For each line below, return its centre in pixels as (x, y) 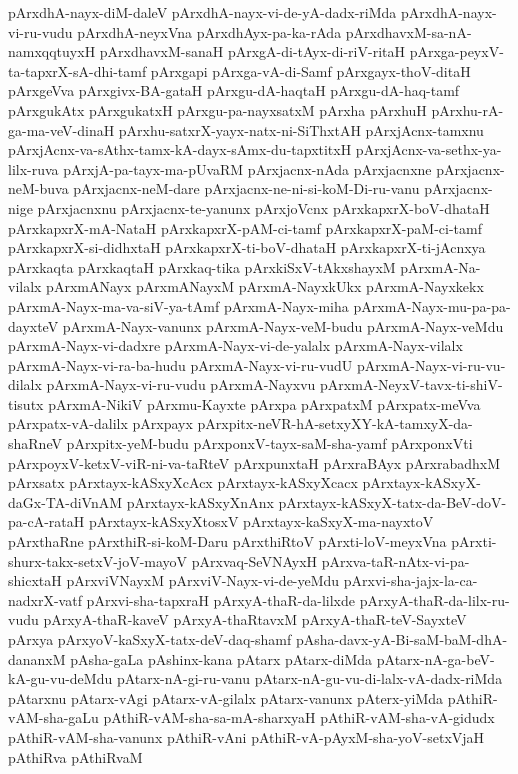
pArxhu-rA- (467, 109)
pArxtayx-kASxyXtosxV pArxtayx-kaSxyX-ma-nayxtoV (261, 521)
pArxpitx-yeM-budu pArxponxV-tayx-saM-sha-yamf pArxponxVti (269, 443)
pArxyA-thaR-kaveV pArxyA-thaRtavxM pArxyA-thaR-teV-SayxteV (255, 619)
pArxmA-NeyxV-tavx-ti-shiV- (411, 384)
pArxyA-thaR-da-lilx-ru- (434, 599)
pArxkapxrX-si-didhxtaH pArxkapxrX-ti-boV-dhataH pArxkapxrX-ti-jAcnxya (247, 247)
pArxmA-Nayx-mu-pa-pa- (432, 305)
